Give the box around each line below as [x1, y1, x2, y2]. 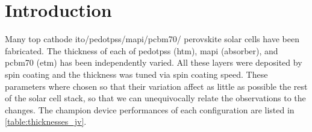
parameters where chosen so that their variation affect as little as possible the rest [5, 80, 308, 92]
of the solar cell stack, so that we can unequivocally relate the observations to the [5, 92, 306, 104]
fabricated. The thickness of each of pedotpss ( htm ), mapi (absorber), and [5, 44, 278, 57]
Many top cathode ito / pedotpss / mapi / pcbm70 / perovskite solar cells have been [5, 33, 299, 45]
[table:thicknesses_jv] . [5, 115, 87, 128]
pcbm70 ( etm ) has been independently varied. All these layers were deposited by [5, 56, 302, 69]
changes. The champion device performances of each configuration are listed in [5, 103, 295, 116]
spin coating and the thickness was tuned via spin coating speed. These [5, 68, 268, 80]
